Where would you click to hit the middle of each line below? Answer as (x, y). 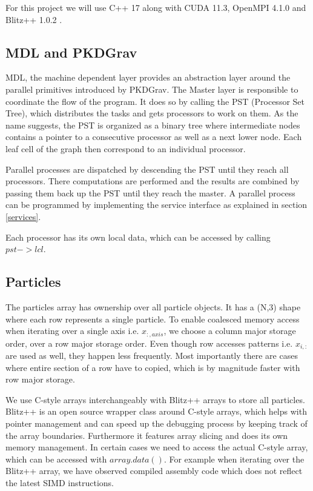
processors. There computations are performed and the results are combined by (153, 181)
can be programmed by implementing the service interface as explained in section (156, 205)
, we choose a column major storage (230, 331)
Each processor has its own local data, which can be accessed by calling (138, 237)
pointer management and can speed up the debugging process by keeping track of (156, 423)
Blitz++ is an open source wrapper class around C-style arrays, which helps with (156, 411)
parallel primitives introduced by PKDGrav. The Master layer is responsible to (152, 89)
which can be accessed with (56, 459)
